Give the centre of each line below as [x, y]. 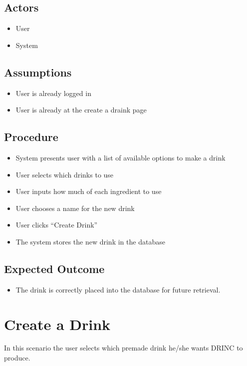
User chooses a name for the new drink [75, 208]
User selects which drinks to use [65, 174]
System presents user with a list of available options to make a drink [121, 157]
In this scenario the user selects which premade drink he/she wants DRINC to [123, 348]
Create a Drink [57, 324]
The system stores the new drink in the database [90, 241]
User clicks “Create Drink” [57, 225]
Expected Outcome [54, 268]
